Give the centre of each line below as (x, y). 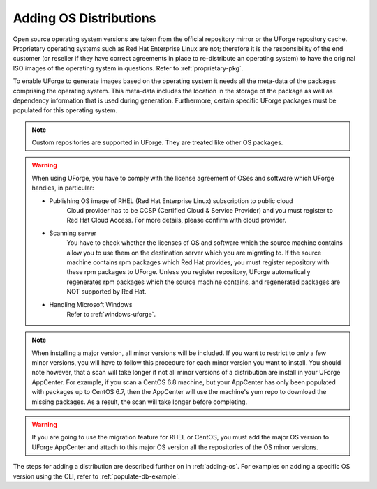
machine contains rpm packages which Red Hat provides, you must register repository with (198, 262)
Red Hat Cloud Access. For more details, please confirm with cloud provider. (177, 220)
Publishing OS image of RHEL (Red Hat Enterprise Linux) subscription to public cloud (171, 201)
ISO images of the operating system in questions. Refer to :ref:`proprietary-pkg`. (128, 68)
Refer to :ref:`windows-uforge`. (111, 314)
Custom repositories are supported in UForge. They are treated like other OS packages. (157, 142)
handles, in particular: (63, 188)
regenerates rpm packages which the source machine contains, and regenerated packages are (204, 282)
